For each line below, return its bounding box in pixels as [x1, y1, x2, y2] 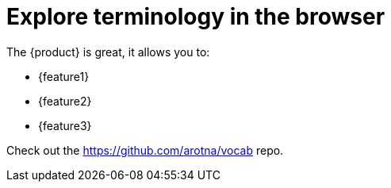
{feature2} [38, 94, 92, 108]
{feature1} [38, 69, 90, 83]
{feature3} [38, 118, 92, 132]
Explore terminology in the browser [6, 3, 385, 30]
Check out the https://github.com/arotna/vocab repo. [6, 143, 284, 157]
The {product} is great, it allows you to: [6, 44, 210, 59]
